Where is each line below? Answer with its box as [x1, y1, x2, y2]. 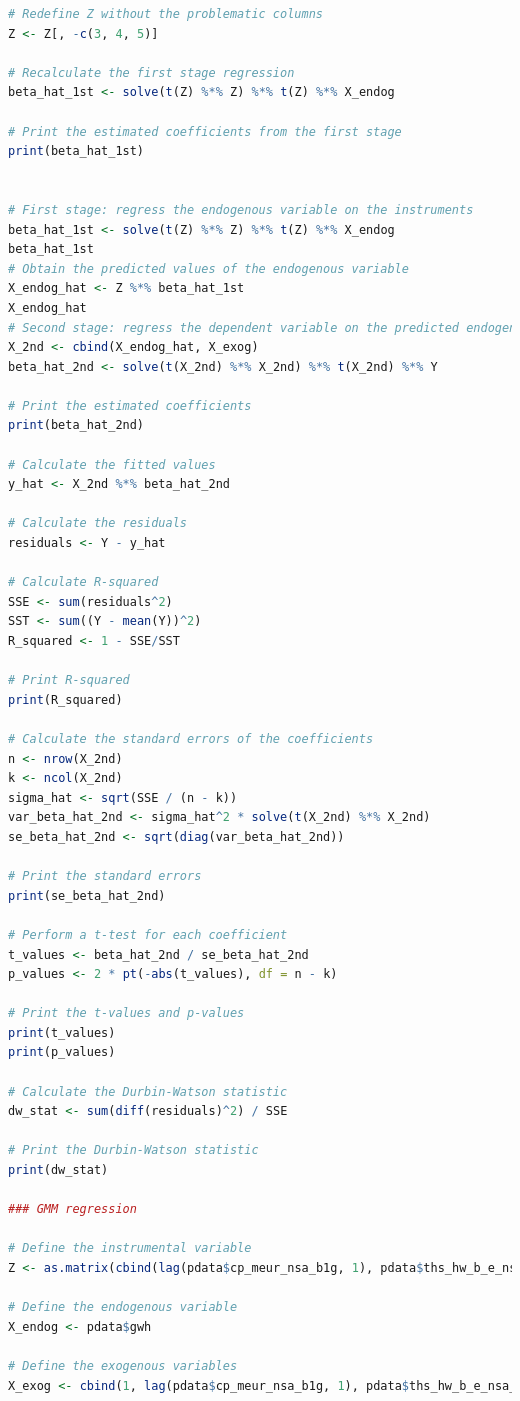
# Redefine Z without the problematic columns [8, 7, 323, 21]
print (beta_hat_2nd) [8, 418, 145, 433]
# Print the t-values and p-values [8, 1006, 245, 1021]
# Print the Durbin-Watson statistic [8, 1143, 259, 1158]
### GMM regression [8, 1202, 137, 1217]
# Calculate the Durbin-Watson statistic [8, 1084, 288, 1099]
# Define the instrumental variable [8, 1241, 252, 1256]
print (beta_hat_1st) [8, 144, 145, 159]
